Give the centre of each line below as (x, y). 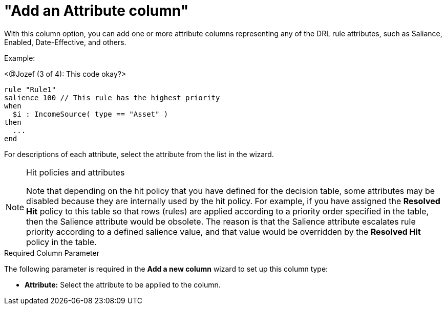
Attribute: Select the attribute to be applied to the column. (123, 284)
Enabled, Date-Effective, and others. (65, 42)
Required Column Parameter (52, 253)
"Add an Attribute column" (97, 11)
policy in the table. (61, 242)
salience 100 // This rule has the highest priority (112, 97)
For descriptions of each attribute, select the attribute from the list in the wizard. (139, 154)
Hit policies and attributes (76, 172)
